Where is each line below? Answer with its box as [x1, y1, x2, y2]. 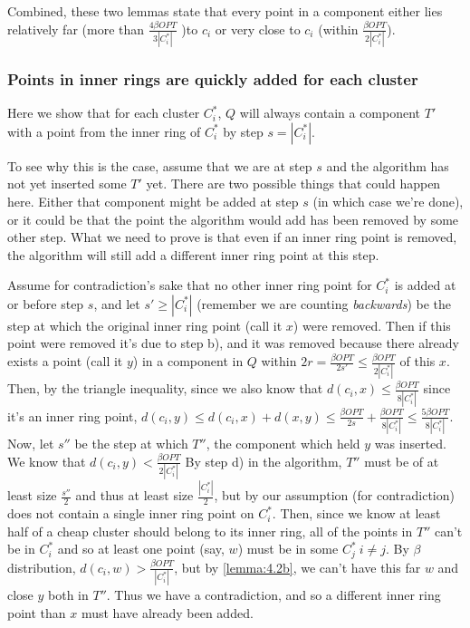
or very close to [215, 19, 301, 38]
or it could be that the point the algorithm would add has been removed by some [7, 209, 459, 228]
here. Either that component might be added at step [7, 191, 299, 210]
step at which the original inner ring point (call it [7, 315, 283, 334]
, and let [93, 294, 140, 313]
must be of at [364, 451, 439, 470]
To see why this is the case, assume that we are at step [7, 156, 312, 175]
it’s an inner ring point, [7, 406, 138, 425]
